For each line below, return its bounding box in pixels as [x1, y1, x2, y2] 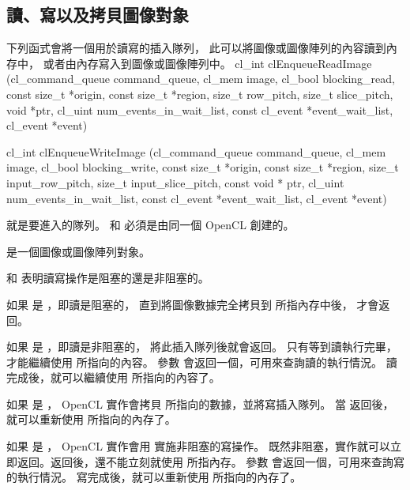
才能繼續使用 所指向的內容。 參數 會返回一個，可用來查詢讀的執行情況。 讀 [6, 353, 397, 370]
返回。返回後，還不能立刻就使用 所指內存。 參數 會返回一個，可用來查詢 [17, 453, 393, 469]
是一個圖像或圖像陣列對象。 [6, 243, 150, 259]
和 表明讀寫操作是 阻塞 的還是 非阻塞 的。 [6, 269, 209, 286]
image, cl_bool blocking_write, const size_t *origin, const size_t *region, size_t [6, 159, 399, 175]
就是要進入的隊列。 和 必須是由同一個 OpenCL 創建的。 [6, 217, 295, 233]
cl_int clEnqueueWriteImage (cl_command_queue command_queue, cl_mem [6, 143, 386, 160]
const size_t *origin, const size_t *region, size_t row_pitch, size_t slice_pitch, [6, 85, 393, 102]
